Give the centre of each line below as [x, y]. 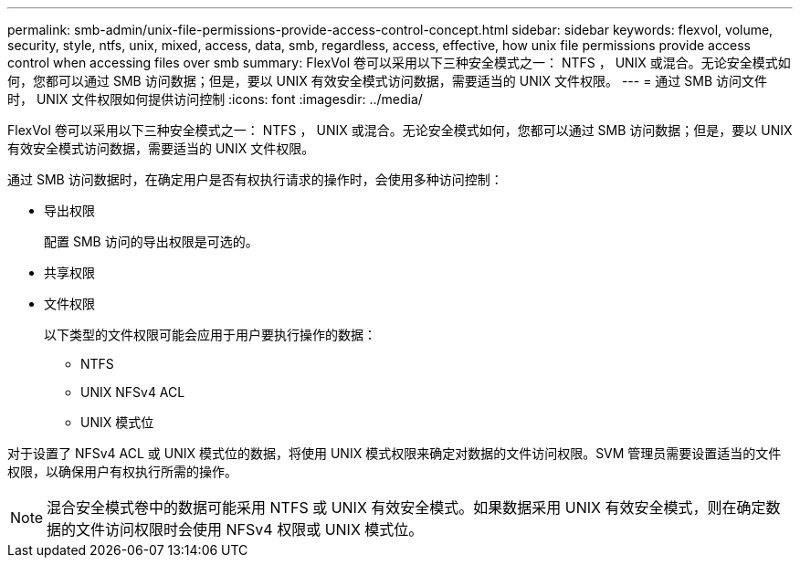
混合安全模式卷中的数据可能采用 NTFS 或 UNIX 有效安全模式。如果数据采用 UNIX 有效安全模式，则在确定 [406, 507]
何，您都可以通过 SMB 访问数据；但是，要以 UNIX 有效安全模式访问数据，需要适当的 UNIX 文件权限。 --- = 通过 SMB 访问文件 [388, 81]
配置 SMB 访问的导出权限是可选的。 [151, 241]
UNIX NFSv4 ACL [133, 392]
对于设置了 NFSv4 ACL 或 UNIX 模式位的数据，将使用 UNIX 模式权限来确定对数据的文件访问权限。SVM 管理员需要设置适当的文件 [395, 453]
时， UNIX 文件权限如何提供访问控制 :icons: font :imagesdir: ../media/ [215, 99]
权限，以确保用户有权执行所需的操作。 [122, 471]
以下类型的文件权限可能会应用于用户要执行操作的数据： [210, 335]
